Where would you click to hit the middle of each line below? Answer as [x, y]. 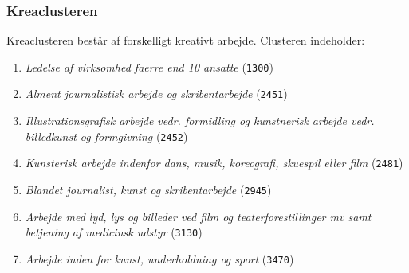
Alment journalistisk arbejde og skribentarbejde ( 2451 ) [156, 94]
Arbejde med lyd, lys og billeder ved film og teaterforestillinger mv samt [198, 216]
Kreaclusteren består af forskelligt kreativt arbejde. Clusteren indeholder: [186, 40]
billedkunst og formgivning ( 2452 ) [106, 136]
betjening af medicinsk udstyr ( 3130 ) [114, 232]
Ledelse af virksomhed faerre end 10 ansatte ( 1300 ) [149, 66]
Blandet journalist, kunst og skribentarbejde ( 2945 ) [148, 190]
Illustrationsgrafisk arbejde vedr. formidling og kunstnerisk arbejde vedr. [200, 121]
